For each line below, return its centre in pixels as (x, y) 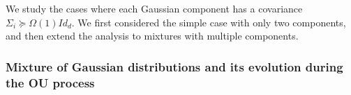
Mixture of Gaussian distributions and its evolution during (174, 66)
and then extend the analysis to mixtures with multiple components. (152, 36)
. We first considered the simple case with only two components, (209, 22)
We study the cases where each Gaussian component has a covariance (154, 8)
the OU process (50, 82)
